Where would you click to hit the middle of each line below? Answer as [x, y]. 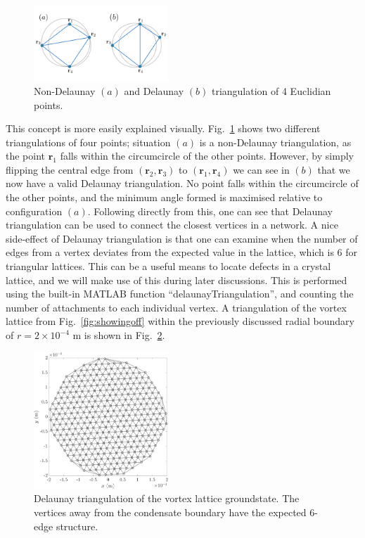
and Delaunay [154, 90]
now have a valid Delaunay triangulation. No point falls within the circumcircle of [182, 183]
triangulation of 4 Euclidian [271, 90]
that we [334, 169]
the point [26, 156]
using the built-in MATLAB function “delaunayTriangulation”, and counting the [180, 294]
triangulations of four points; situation [88, 142]
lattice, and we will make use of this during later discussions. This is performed [177, 280]
